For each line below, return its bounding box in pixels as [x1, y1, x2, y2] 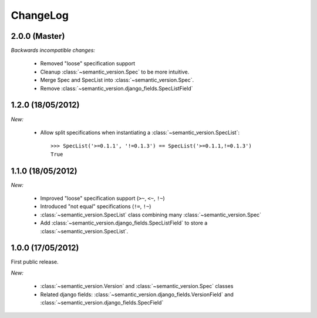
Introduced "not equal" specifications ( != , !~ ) [40, 203, 151, 210]
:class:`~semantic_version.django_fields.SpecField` [40, 299, 164, 306]
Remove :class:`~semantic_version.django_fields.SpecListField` [40, 85, 193, 92]
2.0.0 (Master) [11, 31, 65, 41]
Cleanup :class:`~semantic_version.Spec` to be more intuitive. [40, 68, 190, 75]
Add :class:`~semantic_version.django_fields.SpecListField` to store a [40, 219, 208, 226]
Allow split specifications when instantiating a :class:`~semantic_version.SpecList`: [40, 129, 240, 136]
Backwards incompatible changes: [11, 47, 95, 54]
